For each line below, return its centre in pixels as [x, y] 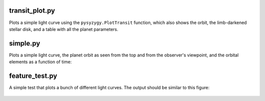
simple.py [25, 43]
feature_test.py [33, 76]
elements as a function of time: [40, 62]
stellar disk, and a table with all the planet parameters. [64, 29]
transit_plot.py [32, 11]
